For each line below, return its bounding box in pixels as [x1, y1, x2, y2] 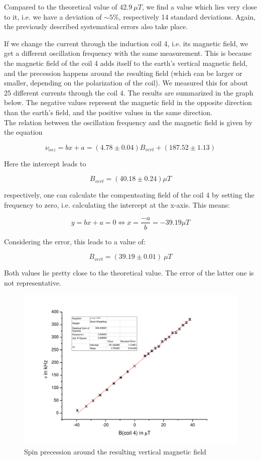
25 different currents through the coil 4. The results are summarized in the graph [4, 87, 253, 98]
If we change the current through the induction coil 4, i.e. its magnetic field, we [4, 38, 248, 48]
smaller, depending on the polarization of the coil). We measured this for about [4, 77, 248, 88]
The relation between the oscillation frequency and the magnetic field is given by [4, 117, 252, 127]
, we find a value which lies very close [142, 2, 257, 12]
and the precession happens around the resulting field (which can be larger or [4, 67, 242, 78]
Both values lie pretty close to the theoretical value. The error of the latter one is [4, 267, 254, 278]
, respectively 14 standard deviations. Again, [118, 11, 256, 22]
